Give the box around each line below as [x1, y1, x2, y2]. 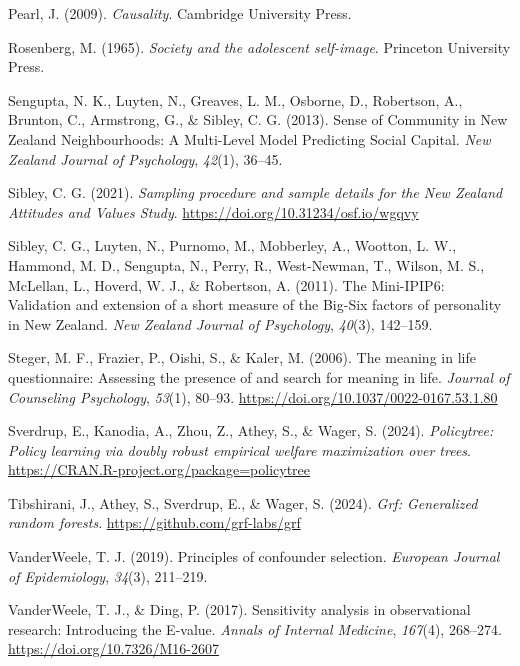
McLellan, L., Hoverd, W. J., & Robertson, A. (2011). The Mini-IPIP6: [8, 274, 445, 295]
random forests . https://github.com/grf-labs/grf [8, 512, 301, 533]
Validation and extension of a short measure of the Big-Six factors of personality [8, 294, 502, 315]
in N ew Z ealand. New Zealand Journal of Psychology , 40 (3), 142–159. [8, 313, 433, 334]
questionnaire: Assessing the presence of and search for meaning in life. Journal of [8, 366, 510, 387]
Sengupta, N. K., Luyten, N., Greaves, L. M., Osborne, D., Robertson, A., [8, 89, 463, 110]
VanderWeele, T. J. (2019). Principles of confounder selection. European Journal [8, 546, 500, 567]
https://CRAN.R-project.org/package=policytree [8, 459, 310, 480]
